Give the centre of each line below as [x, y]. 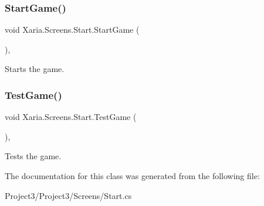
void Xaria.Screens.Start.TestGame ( [71, 117]
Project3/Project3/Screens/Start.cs [68, 195]
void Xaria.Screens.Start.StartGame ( [72, 30]
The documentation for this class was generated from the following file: [132, 176]
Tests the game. [33, 156]
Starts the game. [35, 69]
